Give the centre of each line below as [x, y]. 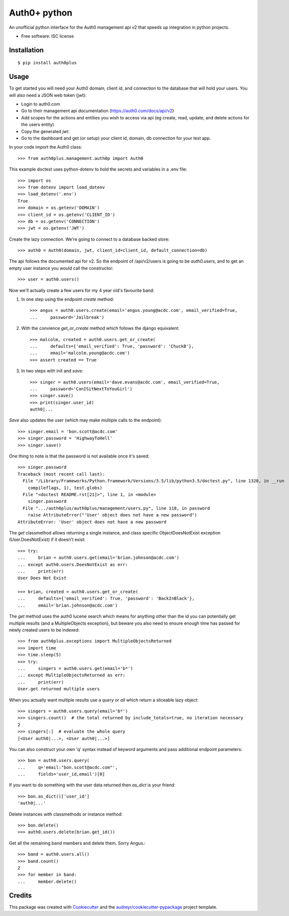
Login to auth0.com [41, 104]
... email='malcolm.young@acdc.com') [80, 353]
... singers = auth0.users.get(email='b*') [75, 668]
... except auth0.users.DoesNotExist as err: [73, 564]
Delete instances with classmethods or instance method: [66, 814]
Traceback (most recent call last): [61, 474]
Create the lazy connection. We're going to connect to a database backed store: [89, 239]
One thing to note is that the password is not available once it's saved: [79, 456]
